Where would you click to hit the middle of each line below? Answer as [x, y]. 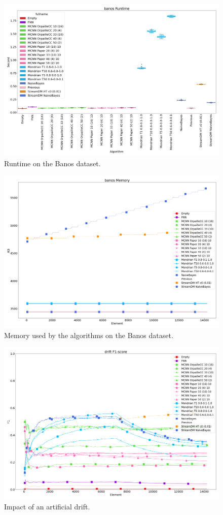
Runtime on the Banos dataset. [52, 163]
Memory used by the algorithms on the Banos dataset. [89, 335]
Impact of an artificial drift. [47, 507]
